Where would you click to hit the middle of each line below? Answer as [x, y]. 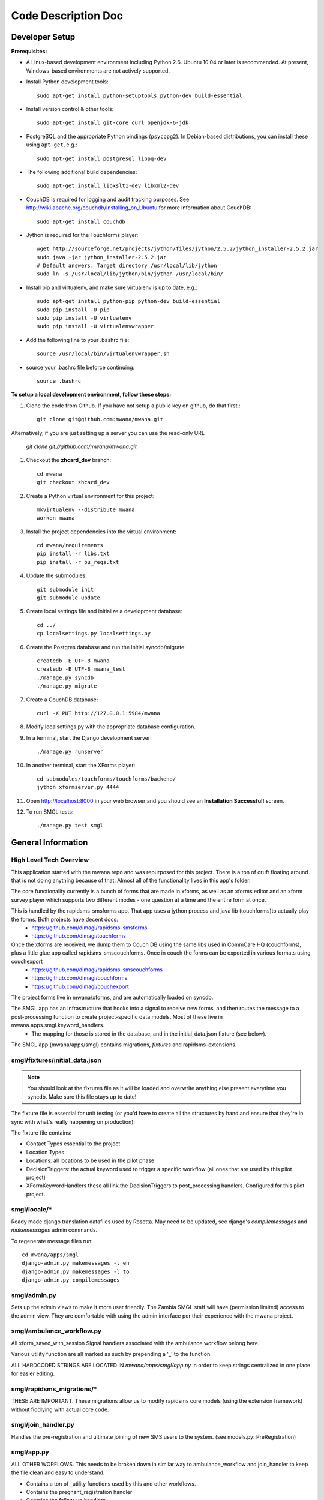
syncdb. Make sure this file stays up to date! [82, 1096]
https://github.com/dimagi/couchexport [80, 986]
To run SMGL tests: [50, 812]
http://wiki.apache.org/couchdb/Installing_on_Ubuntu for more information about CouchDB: [139, 208]
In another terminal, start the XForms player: [81, 765]
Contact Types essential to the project [73, 1144]
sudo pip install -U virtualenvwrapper [95, 326]
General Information [49, 843]
